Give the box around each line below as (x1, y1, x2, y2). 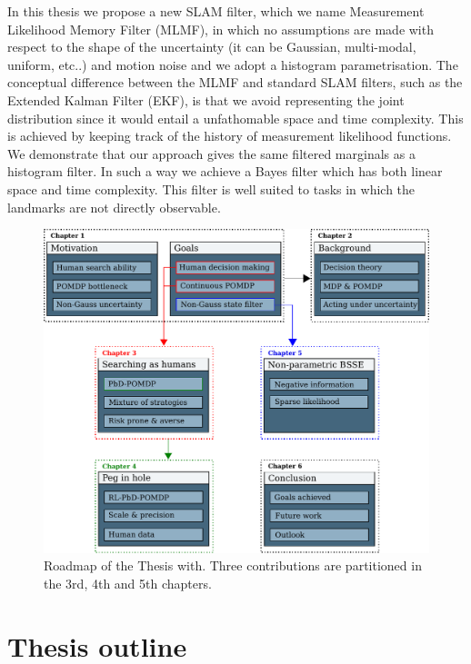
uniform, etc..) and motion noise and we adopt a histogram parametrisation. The (7, 55, 458, 74)
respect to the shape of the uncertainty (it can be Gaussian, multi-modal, (7, 37, 416, 56)
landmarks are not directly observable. (7, 197, 221, 216)
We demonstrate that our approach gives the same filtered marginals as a (7, 144, 416, 163)
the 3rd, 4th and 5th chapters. (44, 573, 212, 592)
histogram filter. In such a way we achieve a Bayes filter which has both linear (7, 162, 443, 181)
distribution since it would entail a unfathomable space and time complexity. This (7, 108, 464, 127)
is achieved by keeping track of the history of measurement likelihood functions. (7, 126, 452, 145)
